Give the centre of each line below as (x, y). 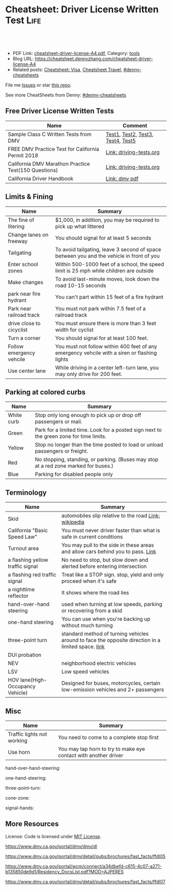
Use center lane (27, 371)
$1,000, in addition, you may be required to (107, 220)
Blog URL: (23, 59)
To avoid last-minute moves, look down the (107, 279)
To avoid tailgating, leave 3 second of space (108, 249)
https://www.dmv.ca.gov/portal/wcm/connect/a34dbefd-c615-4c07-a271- (84, 866)
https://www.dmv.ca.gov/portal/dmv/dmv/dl (51, 846)
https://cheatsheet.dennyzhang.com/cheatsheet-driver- (94, 59)
